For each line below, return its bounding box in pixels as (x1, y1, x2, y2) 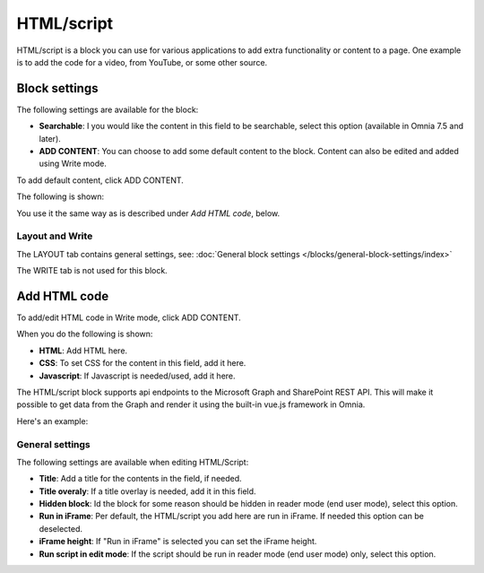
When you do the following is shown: (16, 328, 153, 340)
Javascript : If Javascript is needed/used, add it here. (39, 370, 237, 381)
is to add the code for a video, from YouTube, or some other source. (16, 56, 268, 67)
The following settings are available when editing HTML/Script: (16, 456, 249, 467)
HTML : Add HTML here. (39, 345, 128, 356)
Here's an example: (16, 415, 89, 426)
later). (39, 133, 62, 143)
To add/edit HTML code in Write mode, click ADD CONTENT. (16, 312, 241, 323)
